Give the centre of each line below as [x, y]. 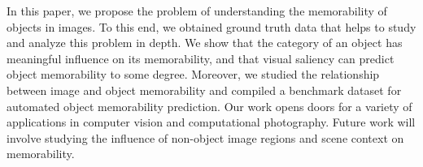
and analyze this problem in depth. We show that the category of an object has [205, 43]
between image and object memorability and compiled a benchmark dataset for [204, 90]
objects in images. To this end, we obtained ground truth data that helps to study [211, 26]
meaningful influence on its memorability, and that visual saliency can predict [201, 58]
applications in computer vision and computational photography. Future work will [211, 122]
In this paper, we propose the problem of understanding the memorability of [197, 11]
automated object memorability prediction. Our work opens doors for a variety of [209, 106]
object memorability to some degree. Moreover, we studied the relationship [193, 74]
